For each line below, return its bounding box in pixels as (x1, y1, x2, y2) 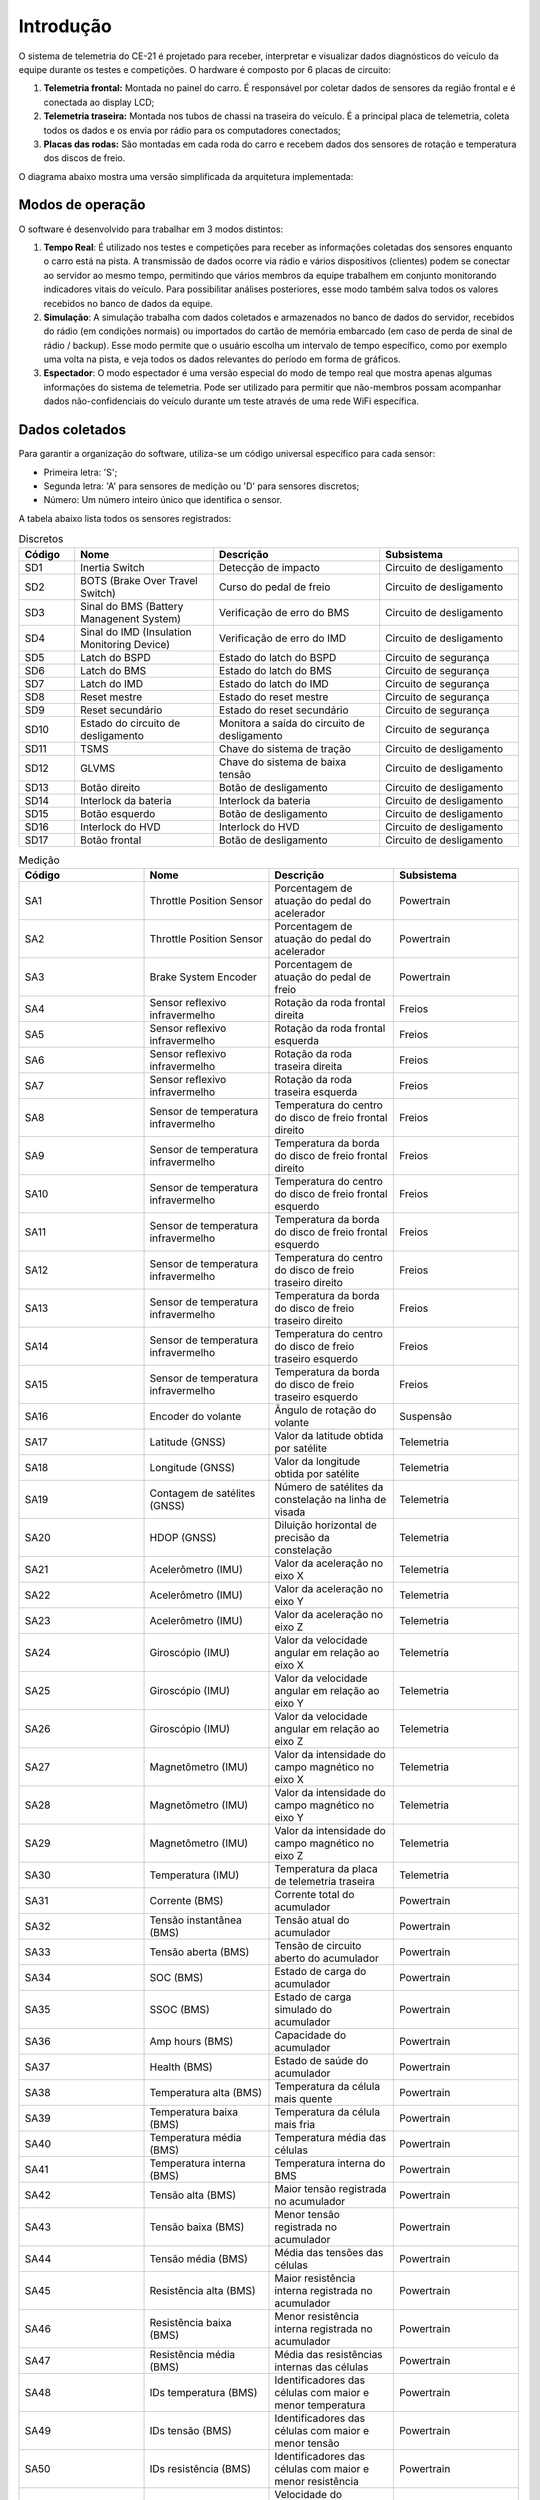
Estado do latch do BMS (218, 663, 332, 677)
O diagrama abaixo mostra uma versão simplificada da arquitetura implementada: (18, 170, 354, 182)
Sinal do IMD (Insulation (80, 625, 192, 639)
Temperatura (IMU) (149, 1868, 240, 1882)
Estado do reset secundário (218, 703, 349, 717)
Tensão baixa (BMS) (149, 2220, 245, 2234)
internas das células (274, 2360, 369, 2374)
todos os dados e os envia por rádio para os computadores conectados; (43, 124, 342, 136)
